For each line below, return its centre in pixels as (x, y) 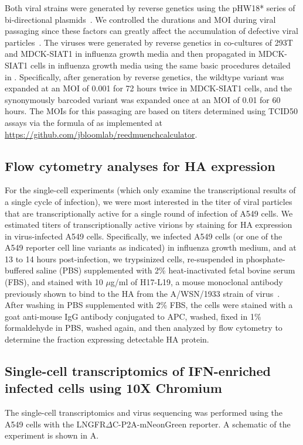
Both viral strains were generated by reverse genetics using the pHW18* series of (150, 8)
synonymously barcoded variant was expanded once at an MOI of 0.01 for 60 (143, 99)
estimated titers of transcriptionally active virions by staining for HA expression (149, 225)
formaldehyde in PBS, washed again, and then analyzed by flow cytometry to (144, 328)
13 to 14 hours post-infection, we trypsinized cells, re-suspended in (124, 259)
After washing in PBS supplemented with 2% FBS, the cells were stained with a (149, 305)
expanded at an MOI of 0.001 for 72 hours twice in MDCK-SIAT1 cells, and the (149, 88)
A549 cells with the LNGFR (55, 424)
